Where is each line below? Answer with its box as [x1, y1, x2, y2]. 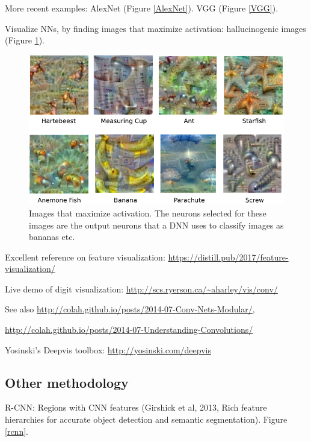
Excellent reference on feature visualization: [5, 250, 165, 263]
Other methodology [5, 373, 129, 391]
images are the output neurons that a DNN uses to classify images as [29, 218, 284, 231]
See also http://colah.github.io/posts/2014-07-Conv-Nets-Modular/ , [5, 303, 255, 315]
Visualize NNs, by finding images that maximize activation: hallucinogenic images [5, 22, 306, 34]
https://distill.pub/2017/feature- [168, 250, 289, 263]
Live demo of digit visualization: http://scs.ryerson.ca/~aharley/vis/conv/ [5, 282, 278, 295]
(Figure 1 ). [5, 34, 45, 46]
